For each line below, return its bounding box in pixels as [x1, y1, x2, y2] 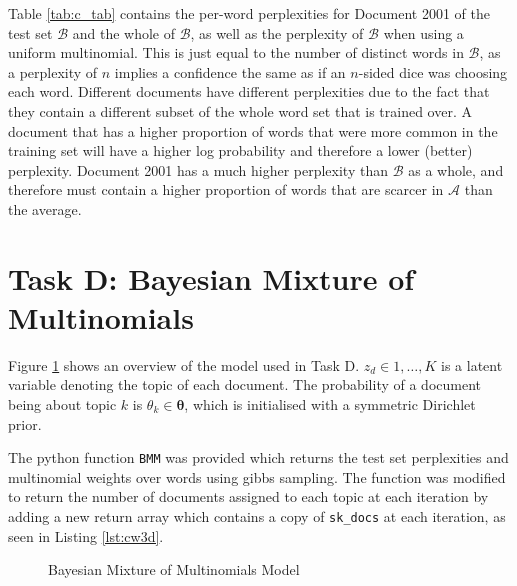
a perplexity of [8, 61, 98, 82]
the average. [8, 198, 82, 219]
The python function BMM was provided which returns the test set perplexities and [8, 447, 509, 468]
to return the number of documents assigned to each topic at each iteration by [8, 486, 489, 507]
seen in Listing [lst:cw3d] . [8, 525, 164, 546]
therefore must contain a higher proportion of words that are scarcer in [8, 179, 444, 200]
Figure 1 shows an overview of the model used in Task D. [8, 354, 360, 375]
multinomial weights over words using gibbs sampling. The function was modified [8, 466, 506, 487]
